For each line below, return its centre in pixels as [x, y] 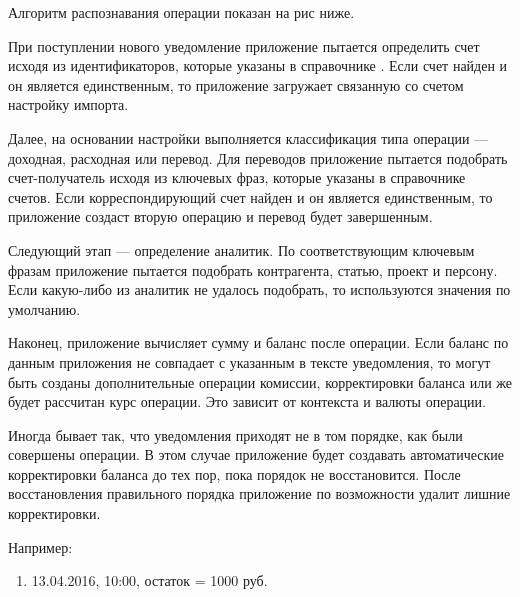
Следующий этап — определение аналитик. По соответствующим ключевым [241, 249]
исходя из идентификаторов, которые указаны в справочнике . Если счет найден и [258, 65]
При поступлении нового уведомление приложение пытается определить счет [244, 45]
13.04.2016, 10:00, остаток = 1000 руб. [149, 580]
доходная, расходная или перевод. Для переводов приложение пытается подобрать [258, 157]
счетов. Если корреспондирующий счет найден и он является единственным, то [250, 196]
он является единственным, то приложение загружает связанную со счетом [236, 84]
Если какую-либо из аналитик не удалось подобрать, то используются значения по [259, 289]
